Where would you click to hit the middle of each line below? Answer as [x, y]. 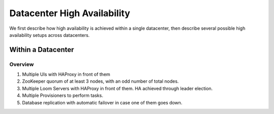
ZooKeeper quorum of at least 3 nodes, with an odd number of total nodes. [100, 81]
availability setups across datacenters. [49, 35]
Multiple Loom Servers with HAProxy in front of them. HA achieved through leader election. [117, 88]
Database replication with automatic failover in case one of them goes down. [102, 102]
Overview [22, 64]
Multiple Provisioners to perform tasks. [63, 95]
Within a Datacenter [42, 50]
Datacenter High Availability [70, 13]
